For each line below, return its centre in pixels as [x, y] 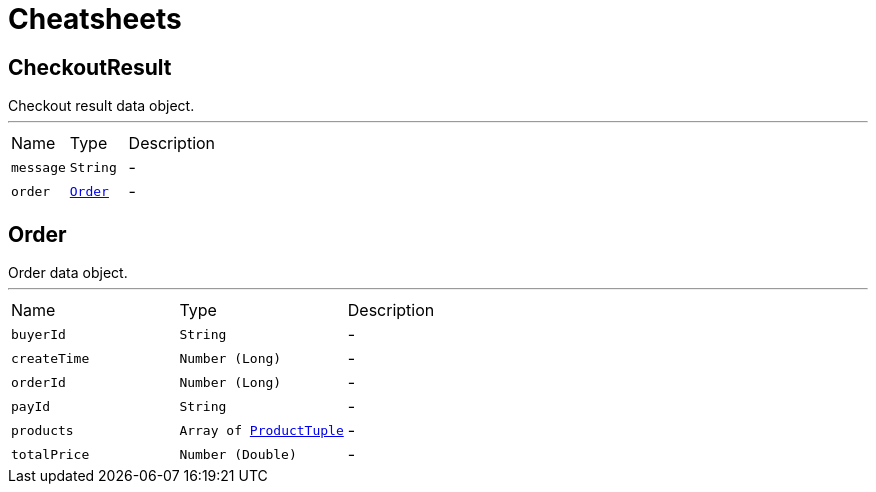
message [38, 167]
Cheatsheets [95, 19]
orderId [38, 382]
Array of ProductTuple [261, 430]
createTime [50, 358]
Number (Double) [238, 454]
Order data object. [68, 273]
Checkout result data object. [101, 106]
